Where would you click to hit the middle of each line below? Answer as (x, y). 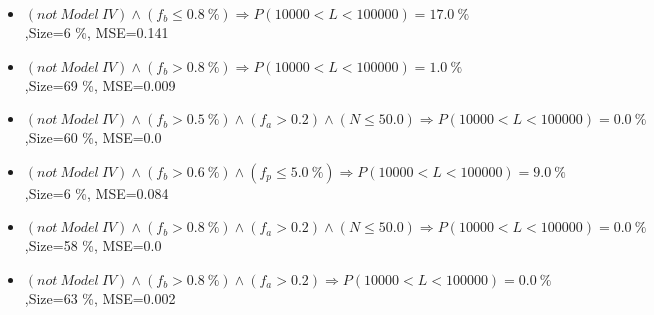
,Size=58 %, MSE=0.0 (93, 245)
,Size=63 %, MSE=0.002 (100, 297)
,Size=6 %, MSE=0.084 (96, 192)
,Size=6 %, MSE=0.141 (96, 32)
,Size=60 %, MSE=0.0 (93, 137)
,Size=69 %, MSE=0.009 (100, 84)
